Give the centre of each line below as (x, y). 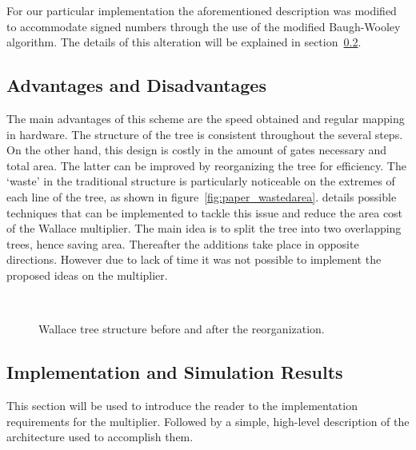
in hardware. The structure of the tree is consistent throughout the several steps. (205, 134)
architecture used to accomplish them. (100, 437)
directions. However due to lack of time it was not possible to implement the (194, 259)
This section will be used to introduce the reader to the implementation (182, 405)
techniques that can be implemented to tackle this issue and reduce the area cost (205, 212)
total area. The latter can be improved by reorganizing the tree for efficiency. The (206, 165)
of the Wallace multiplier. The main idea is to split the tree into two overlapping (204, 228)
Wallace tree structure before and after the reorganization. (182, 329)
